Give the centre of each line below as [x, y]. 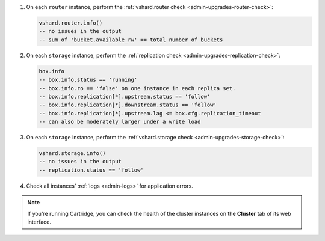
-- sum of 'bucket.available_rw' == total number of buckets [131, 40]
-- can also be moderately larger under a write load [120, 122]
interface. [39, 222]
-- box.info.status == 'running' [88, 80]
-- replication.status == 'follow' [91, 170]
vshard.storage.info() [72, 154]
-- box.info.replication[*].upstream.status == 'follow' [125, 96]
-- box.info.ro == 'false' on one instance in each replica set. [137, 88]
